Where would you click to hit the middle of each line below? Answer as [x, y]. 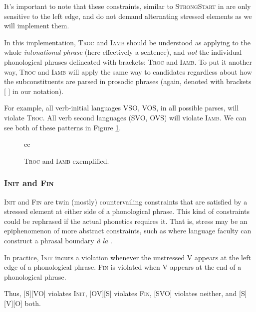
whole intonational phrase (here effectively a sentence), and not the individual [123, 52]
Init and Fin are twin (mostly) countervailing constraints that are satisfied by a [126, 201]
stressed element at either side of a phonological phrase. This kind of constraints [127, 211]
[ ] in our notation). [34, 91]
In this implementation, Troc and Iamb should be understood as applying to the [127, 42]
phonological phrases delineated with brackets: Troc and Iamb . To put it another [128, 61]
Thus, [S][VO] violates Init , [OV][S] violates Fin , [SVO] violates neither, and [121, 293]
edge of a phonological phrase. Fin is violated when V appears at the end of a [123, 267]
